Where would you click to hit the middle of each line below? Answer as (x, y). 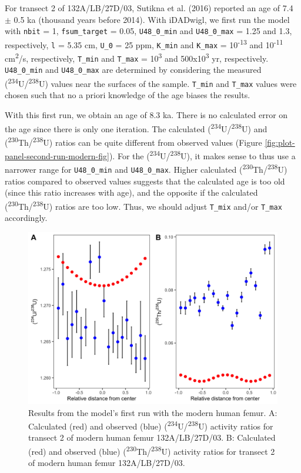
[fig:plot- (280, 142)
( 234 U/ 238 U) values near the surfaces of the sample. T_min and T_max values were (151, 83)
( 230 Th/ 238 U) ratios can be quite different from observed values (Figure (133, 141)
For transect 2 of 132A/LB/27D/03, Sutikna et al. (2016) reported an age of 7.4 (149, 8)
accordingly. (26, 218)
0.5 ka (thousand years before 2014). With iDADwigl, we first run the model (152, 19)
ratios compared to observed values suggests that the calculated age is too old (145, 181)
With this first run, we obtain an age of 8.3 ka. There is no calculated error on (146, 115)
